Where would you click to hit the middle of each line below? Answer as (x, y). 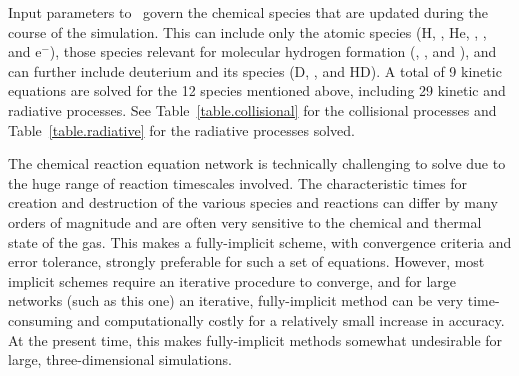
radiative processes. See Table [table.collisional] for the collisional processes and (252, 109)
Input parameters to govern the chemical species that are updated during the (248, 12)
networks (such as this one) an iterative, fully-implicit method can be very (236, 300)
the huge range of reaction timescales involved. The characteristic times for (237, 182)
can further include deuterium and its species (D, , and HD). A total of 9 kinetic (255, 70)
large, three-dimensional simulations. (120, 359)
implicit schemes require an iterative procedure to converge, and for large (232, 280)
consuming (40, 319)
